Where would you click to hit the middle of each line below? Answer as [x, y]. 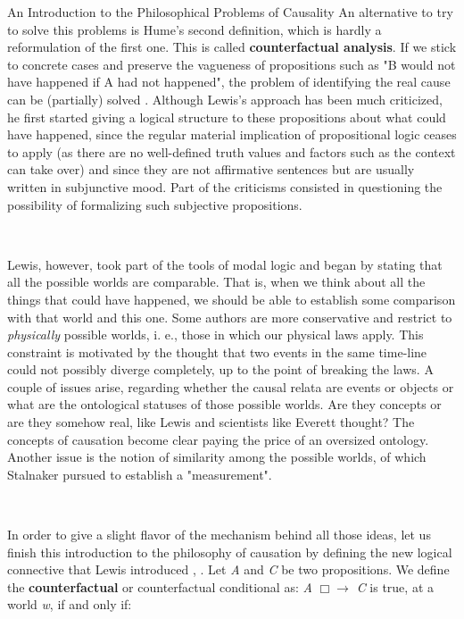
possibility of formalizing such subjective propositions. [155, 204]
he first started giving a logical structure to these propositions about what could [227, 117]
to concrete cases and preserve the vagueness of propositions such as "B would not [232, 64]
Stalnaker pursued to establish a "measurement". [140, 474]
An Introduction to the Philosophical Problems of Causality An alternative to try [230, 12]
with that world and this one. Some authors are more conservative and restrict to [230, 317]
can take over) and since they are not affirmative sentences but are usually [211, 169]
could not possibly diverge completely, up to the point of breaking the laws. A [220, 369]
